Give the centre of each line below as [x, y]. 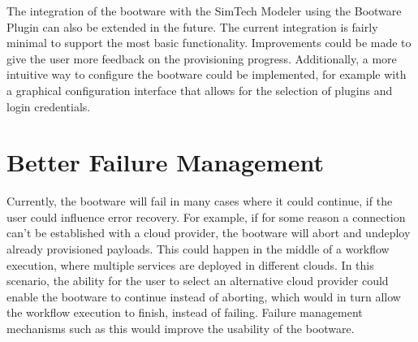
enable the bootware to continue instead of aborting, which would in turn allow [204, 296]
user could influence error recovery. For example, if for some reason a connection [206, 216]
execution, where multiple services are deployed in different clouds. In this [190, 264]
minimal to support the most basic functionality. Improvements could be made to [209, 43]
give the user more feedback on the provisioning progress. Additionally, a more [202, 58]
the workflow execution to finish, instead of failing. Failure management [185, 312]
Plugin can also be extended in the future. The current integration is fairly [192, 26]
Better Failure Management [165, 162]
